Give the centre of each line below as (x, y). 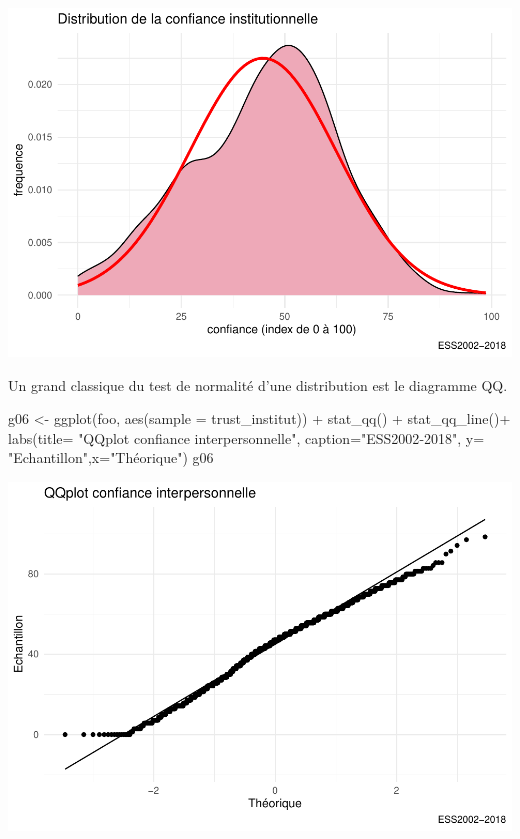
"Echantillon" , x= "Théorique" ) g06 (111, 457)
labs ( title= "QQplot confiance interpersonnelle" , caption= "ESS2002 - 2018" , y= (246, 437)
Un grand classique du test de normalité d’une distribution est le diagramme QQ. (258, 384)
